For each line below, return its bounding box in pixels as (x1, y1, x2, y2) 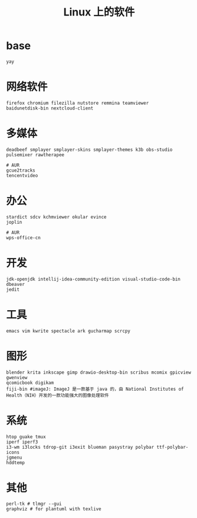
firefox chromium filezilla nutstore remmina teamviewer (6, 100, 149, 106)
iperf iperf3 (6, 439, 38, 445)
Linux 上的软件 (63, 5, 135, 19)
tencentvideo (6, 172, 38, 178)
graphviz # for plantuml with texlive (6, 506, 101, 512)
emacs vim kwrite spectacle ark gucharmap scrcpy (6, 328, 131, 334)
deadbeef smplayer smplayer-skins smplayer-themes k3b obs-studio (6, 146, 173, 153)
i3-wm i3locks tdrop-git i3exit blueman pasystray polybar (6, 444, 155, 450)
